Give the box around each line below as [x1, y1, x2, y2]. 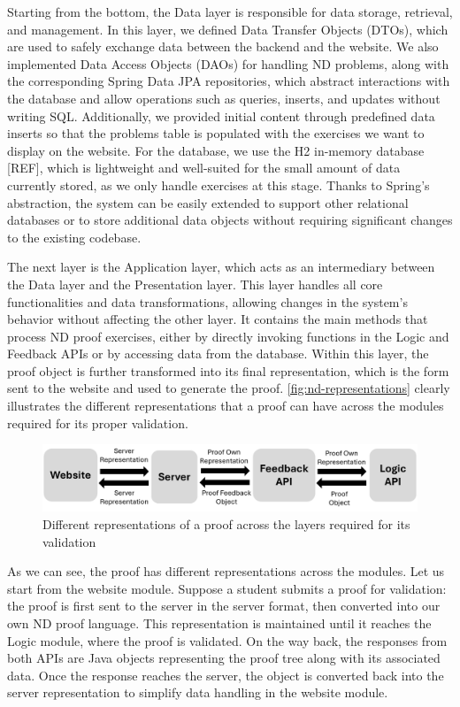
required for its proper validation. [7, 413, 188, 432]
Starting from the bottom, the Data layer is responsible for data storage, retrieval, [7, 3, 453, 20]
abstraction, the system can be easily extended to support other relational [7, 193, 409, 211]
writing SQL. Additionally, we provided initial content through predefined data [7, 106, 435, 125]
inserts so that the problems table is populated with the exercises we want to [7, 124, 425, 142]
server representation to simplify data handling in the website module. [7, 683, 388, 702]
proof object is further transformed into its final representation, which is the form [7, 361, 449, 380]
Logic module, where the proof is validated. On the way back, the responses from [7, 631, 448, 649]
